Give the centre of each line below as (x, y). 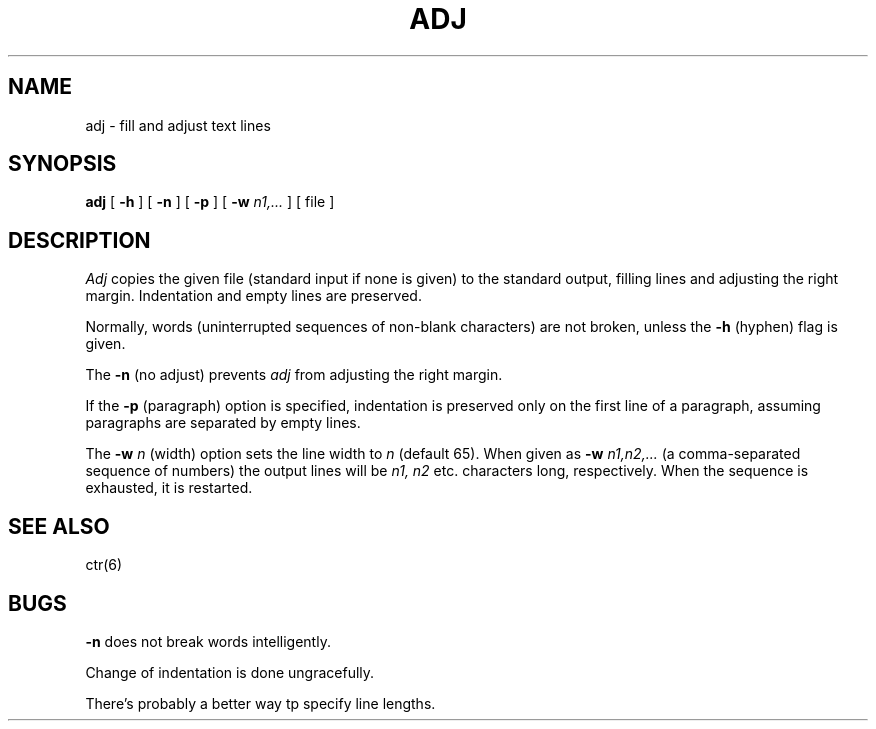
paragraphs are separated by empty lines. (223, 423)
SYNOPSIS (62, 164)
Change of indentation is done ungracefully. (230, 672)
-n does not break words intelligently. (208, 641)
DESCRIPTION (79, 240)
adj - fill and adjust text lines (178, 125)
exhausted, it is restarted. (169, 488)
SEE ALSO (59, 526)
